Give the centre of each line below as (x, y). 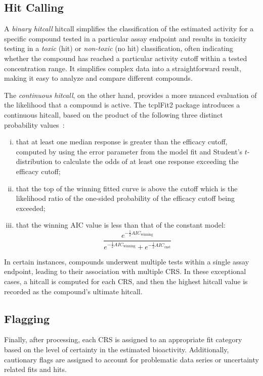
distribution (34, 161)
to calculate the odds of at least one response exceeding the (147, 161)
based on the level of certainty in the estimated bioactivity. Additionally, (117, 349)
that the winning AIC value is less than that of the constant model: (121, 225)
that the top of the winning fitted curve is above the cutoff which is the (127, 188)
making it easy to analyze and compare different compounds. (98, 78)
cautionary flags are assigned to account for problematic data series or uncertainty (131, 359)
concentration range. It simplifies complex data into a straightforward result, (123, 68)
